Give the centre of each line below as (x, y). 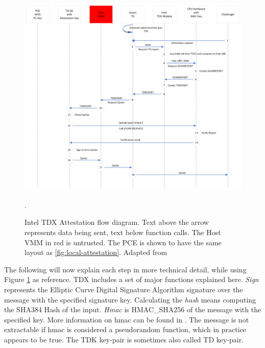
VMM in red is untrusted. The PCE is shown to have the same (123, 242)
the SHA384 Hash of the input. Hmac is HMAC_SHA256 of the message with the (133, 309)
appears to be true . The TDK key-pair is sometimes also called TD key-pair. (124, 339)
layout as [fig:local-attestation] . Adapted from (96, 252)
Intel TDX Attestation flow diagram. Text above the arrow (117, 222)
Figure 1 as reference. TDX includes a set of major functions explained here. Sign (131, 279)
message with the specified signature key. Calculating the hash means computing (130, 299)
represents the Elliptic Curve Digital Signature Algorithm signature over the (124, 289)
